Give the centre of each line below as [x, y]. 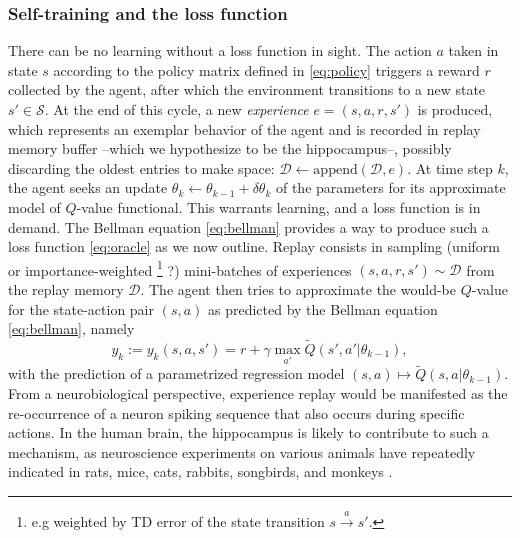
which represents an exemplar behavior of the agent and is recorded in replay [244, 128]
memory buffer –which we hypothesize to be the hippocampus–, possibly [230, 148]
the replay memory [66, 289]
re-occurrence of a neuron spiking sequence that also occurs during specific [236, 412]
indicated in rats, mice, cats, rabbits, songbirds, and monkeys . [200, 471]
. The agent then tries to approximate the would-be [298, 289]
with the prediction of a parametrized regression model [176, 373]
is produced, [455, 109]
